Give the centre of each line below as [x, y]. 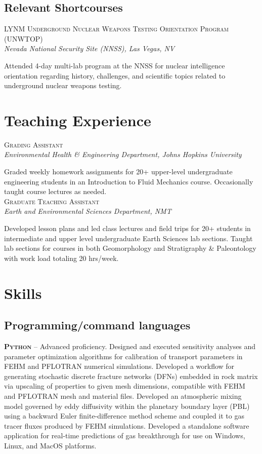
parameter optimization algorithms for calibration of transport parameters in [123, 356]
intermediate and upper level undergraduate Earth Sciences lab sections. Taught [128, 238]
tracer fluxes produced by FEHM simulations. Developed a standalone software [127, 425]
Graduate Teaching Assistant [52, 201]
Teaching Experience [78, 120]
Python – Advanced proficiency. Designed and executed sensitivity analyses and [130, 346]
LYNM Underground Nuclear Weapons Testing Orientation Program [117, 29]
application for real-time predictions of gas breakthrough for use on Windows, [125, 436]
